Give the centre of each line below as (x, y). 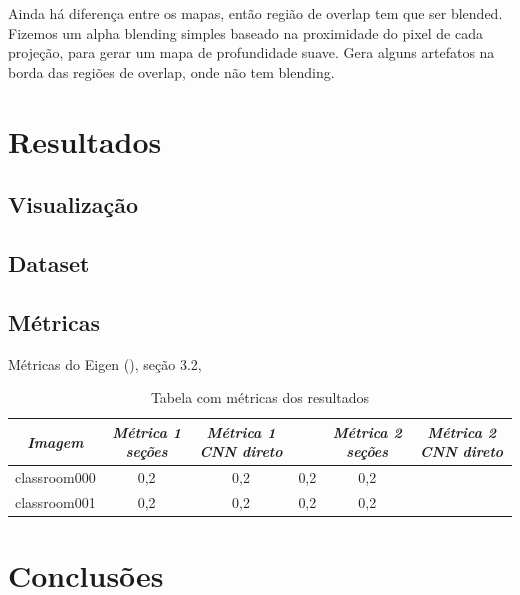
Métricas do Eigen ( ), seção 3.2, (105, 363)
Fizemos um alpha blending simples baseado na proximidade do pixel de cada (245, 32)
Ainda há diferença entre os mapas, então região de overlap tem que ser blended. (255, 13)
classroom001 (55, 501)
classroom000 (55, 477)
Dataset (49, 262)
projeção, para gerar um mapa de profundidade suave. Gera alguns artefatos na (251, 52)
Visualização (73, 204)
